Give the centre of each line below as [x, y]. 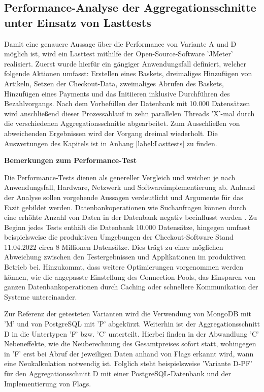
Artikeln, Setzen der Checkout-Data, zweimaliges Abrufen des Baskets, [114, 83]
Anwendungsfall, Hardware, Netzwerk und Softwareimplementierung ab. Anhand [130, 187]
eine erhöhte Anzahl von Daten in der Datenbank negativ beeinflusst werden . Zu [131, 217]
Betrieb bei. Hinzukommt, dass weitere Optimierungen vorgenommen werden [124, 267]
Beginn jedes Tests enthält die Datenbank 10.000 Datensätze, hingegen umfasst [127, 227]
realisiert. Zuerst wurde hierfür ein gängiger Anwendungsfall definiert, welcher [125, 63]
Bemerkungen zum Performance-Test [71, 160]
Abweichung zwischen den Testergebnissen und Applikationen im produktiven [125, 257]
